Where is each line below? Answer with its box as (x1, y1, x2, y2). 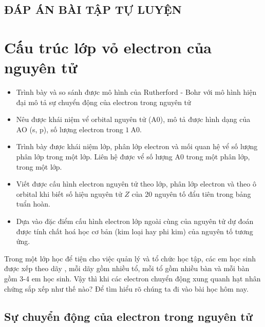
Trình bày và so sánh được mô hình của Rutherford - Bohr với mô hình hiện (16, 87, 257, 97)
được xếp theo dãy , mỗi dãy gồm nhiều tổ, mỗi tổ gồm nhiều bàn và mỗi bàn (4, 263, 250, 274)
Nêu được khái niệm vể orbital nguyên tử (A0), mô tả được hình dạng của (16, 114, 251, 125)
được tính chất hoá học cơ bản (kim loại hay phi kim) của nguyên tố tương (16, 226, 253, 236)
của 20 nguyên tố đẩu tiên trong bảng (131, 188, 251, 199)
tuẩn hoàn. (16, 198, 50, 209)
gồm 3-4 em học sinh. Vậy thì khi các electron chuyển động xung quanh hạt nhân (4, 273, 261, 283)
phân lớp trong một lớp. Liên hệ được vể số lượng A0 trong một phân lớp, (16, 151, 250, 162)
